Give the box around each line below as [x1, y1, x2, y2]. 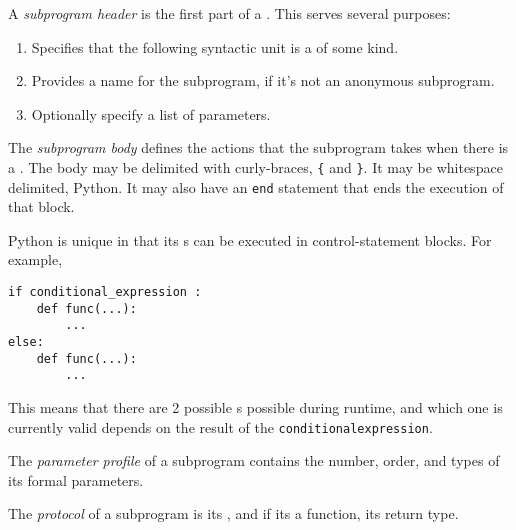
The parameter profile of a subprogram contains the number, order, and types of [8, 450, 500, 471]
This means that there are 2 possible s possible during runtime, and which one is [8, 397, 503, 417]
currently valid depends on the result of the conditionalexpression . [8, 416, 433, 437]
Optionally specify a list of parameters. [31, 103, 271, 124]
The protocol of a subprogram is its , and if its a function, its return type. [8, 503, 459, 524]
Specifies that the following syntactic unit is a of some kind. [31, 36, 399, 57]
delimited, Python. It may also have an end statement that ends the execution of [8, 176, 504, 197]
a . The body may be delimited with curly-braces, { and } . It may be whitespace [8, 156, 503, 177]
